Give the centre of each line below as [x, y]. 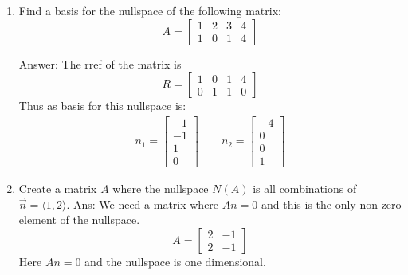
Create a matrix [58, 188]
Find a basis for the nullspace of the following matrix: [150, 10]
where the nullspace [161, 188]
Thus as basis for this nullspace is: [102, 106]
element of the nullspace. [79, 220]
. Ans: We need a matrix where [143, 204]
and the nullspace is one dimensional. [175, 261]
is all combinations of [305, 188]
